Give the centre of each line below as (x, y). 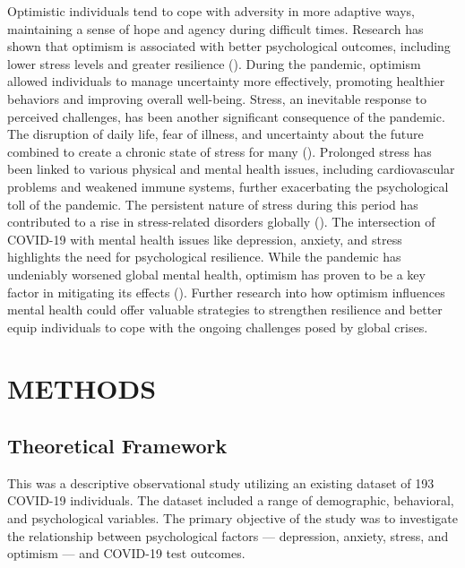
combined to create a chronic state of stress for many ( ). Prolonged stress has (220, 151)
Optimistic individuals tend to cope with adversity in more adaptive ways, (211, 11)
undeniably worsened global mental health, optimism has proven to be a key (216, 274)
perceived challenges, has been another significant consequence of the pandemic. (226, 116)
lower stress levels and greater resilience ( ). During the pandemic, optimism (214, 63)
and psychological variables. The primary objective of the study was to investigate (232, 518)
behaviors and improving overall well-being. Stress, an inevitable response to (217, 98)
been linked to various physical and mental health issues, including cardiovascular (231, 169)
